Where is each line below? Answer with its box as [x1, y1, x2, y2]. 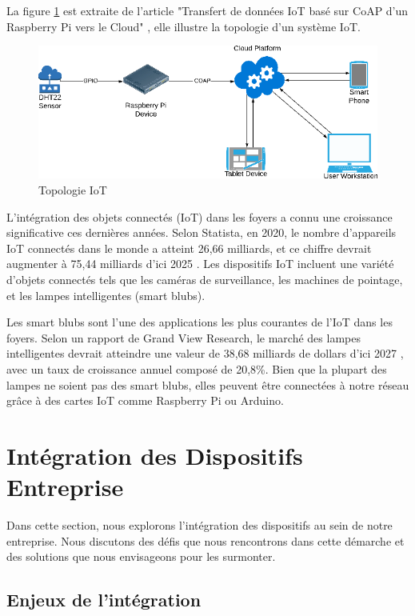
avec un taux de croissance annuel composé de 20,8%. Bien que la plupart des [6, 360, 387, 377]
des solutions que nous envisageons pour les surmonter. [6, 548, 276, 565]
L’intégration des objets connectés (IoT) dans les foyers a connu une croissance [6, 208, 393, 225]
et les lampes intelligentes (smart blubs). [6, 286, 206, 303]
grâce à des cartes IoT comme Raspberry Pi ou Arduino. [6, 392, 284, 409]
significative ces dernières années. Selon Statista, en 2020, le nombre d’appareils [6, 224, 397, 241]
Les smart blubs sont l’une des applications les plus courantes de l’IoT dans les [6, 314, 393, 330]
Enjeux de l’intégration [6, 587, 202, 612]
